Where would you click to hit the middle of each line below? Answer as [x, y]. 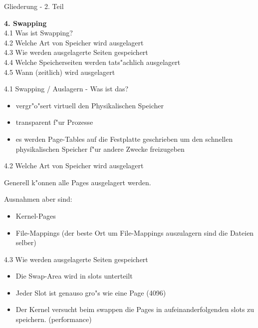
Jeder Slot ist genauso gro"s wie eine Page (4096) [91, 292]
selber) [26, 242]
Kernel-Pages [36, 215]
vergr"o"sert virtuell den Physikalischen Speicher [90, 105]
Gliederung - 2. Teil [34, 6]
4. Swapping [25, 23]
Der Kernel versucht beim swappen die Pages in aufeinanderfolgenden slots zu [135, 309]
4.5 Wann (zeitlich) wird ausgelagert [60, 72]
